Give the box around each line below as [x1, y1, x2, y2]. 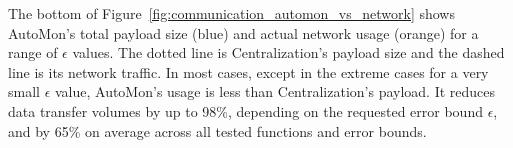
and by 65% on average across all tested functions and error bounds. [8, 120, 427, 141]
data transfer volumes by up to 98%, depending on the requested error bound [8, 100, 483, 121]
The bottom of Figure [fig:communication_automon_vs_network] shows [8, 3, 455, 23]
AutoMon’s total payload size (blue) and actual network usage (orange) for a [8, 22, 479, 43]
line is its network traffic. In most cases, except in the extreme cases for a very [8, 61, 489, 82]
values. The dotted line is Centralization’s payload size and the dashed [72, 42, 505, 63]
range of [8, 42, 58, 63]
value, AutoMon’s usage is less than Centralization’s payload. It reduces [54, 81, 496, 102]
